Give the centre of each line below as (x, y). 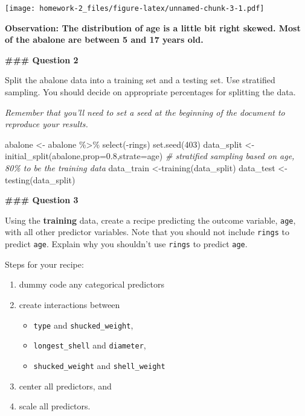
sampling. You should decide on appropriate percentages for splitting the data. (150, 92)
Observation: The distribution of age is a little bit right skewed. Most (153, 27)
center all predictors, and (65, 386)
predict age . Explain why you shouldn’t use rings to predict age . (126, 244)
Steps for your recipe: (44, 264)
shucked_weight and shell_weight (99, 365)
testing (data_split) (40, 179)
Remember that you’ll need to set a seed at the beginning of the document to (145, 112)
